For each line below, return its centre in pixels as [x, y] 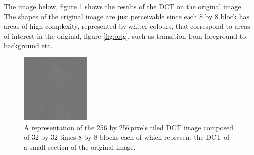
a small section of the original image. [80, 146]
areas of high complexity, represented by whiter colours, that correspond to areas [127, 26]
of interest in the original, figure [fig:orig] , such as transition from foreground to [125, 35]
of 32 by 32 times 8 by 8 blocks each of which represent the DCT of [127, 137]
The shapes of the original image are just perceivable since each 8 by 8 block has [127, 16]
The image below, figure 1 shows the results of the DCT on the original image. [124, 6]
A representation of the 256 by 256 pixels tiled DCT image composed [129, 127]
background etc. [28, 45]
